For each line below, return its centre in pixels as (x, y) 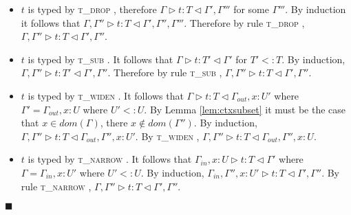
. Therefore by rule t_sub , (165, 72)
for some (251, 9)
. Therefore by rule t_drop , (244, 22)
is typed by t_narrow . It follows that (110, 159)
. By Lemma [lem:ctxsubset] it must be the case (245, 109)
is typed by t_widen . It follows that (106, 95)
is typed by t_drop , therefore (92, 9)
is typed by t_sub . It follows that (100, 59)
